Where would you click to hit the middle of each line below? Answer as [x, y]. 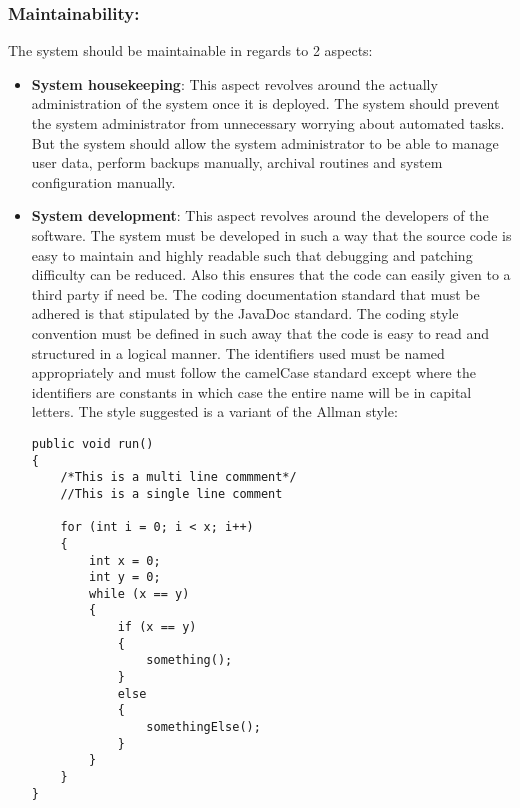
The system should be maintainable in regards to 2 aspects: [190, 50]
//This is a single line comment [171, 493]
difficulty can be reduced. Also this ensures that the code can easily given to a [271, 274]
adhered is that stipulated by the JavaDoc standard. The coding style [245, 313]
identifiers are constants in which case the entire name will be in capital [251, 391]
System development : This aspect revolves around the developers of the [260, 215]
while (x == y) [139, 593]
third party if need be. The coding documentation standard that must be [255, 293]
